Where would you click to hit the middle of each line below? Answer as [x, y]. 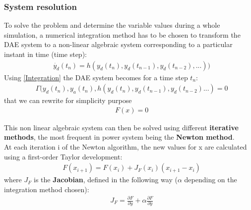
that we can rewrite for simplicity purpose [68, 100]
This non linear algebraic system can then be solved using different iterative [121, 127]
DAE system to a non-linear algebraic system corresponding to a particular [118, 44]
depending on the [211, 180]
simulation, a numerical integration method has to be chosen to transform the [122, 34]
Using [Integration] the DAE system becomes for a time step [96, 77]
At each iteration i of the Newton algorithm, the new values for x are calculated [125, 147]
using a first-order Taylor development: [63, 156]
